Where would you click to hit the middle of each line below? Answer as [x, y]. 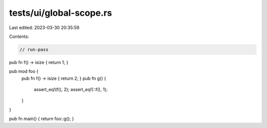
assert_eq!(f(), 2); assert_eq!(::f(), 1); [71, 90]
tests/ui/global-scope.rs [61, 13]
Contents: [19, 36]
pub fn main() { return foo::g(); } [42, 119]
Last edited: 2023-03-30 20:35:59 [44, 28]
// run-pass [34, 49]
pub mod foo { [24, 71]
